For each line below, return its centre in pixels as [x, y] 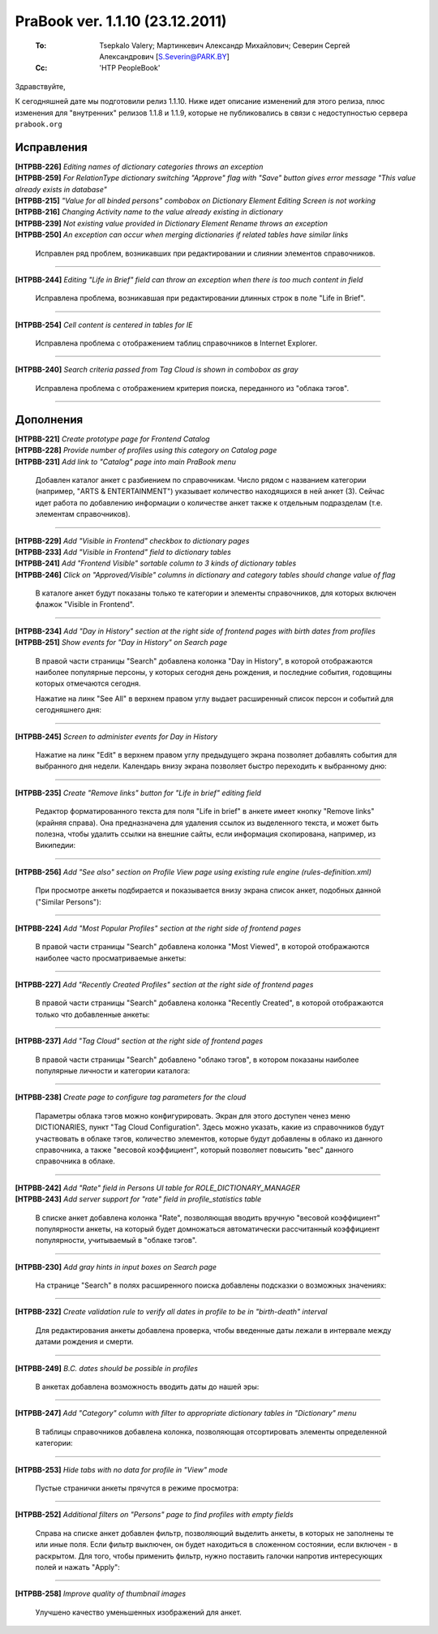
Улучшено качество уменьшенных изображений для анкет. [139, 1612]
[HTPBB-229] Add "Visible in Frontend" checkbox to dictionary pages [132, 540]
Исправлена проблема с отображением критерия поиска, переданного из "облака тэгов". [192, 388]
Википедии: [56, 845]
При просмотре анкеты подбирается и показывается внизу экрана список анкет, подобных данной [208, 890]
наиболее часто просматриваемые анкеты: [111, 958]
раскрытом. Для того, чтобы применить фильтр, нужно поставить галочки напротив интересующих [209, 1556]
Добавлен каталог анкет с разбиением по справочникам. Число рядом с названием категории [201, 479]
